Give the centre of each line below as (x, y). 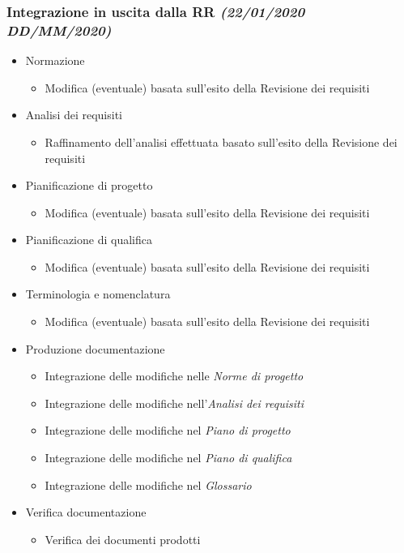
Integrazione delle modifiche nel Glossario (148, 484)
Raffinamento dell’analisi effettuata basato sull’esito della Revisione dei (221, 141)
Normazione (55, 60)
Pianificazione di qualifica (89, 240)
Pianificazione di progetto (89, 185)
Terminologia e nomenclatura (98, 294)
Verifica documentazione (86, 512)
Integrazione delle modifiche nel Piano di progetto (168, 430)
